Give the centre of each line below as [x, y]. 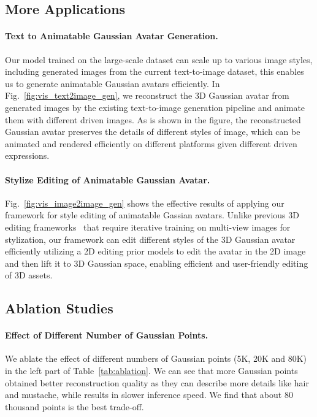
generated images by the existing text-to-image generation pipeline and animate [155, 107]
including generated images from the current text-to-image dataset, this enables [155, 71]
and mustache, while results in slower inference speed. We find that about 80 [149, 395]
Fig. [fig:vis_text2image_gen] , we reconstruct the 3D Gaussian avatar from [147, 95]
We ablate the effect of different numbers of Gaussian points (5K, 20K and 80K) [156, 358]
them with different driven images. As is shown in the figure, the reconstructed [153, 119]
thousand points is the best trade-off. [74, 406]
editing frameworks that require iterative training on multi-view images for [148, 227]
